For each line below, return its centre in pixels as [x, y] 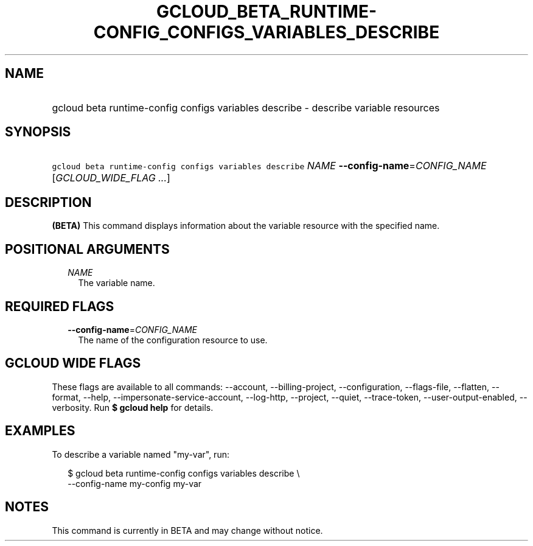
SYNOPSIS [38, 132]
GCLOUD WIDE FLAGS [73, 363]
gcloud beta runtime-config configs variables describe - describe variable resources [246, 107]
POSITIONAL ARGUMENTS [87, 249]
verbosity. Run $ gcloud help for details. [133, 407]
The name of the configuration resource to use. [173, 340]
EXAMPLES [40, 431]
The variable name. [117, 283]
